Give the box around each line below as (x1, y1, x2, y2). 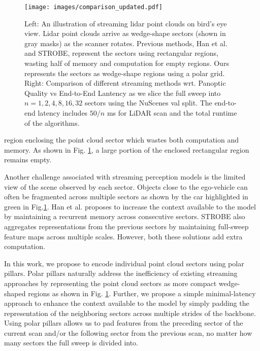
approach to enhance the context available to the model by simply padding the (4, 298, 249, 308)
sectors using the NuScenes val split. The (84, 97, 212, 108)
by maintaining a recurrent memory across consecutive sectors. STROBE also (4, 211, 245, 222)
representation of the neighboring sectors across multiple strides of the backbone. (4, 307, 256, 318)
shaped (4, 288, 26, 298)
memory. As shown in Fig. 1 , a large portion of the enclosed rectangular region (4, 144, 249, 155)
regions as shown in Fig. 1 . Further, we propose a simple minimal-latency (28, 288, 256, 298)
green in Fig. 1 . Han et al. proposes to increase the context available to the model (4, 201, 256, 212)
